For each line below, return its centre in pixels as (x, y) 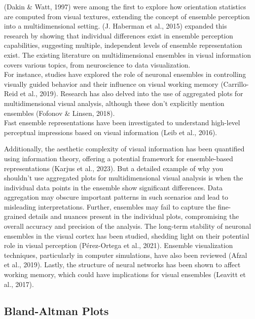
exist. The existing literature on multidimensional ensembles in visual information (127, 54)
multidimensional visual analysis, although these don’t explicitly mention (114, 103)
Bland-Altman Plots (56, 310)
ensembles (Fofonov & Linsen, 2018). (59, 113)
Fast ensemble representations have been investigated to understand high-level (122, 123)
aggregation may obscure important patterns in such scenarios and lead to (116, 197)
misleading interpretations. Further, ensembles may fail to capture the (110, 206)
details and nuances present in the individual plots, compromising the (134, 216)
